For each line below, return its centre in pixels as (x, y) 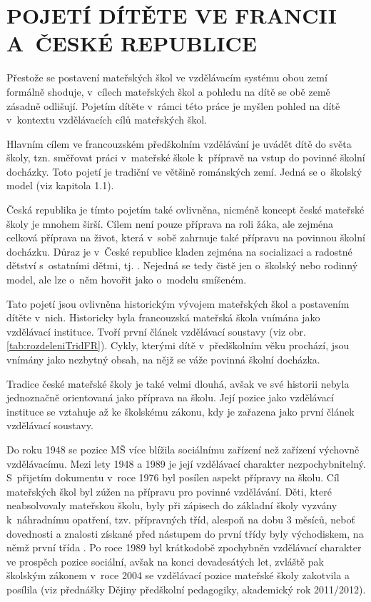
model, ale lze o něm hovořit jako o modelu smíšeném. (127, 280)
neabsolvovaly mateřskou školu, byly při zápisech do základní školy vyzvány (172, 505)
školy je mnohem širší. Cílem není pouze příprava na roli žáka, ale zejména (170, 223)
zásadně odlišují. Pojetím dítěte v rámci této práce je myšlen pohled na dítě (173, 105)
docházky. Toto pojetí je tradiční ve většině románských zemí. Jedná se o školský (184, 171)
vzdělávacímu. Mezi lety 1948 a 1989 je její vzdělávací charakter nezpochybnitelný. (186, 463)
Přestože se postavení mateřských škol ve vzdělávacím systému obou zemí (167, 77)
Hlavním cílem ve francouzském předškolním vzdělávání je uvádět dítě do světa (179, 143)
